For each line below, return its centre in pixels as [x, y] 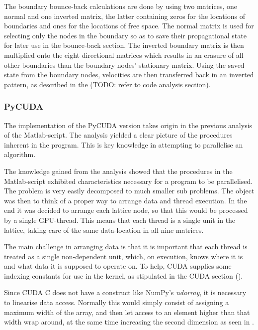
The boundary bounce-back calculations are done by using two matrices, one [121, 6]
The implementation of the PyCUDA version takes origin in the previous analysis [128, 125]
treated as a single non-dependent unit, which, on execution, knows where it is [124, 256]
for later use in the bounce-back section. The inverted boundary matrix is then [124, 45]
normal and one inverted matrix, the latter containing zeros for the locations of [125, 16]
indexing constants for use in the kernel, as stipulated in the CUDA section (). [124, 275]
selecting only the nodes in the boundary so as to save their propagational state [125, 35]
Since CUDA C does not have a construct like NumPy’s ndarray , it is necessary [125, 292]
